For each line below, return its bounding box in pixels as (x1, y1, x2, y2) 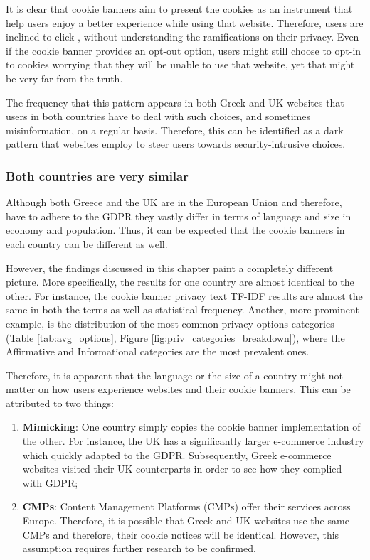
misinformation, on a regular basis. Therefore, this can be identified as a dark (6, 122, 344, 137)
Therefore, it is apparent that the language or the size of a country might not (6, 367, 344, 382)
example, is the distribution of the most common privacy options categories (6, 316, 334, 330)
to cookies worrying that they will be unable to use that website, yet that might (6, 57, 355, 72)
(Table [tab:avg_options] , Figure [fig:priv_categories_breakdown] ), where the (6, 330, 345, 345)
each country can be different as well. (6, 236, 168, 251)
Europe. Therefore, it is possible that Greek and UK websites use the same (22, 513, 349, 528)
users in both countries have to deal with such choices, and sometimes (6, 109, 310, 124)
